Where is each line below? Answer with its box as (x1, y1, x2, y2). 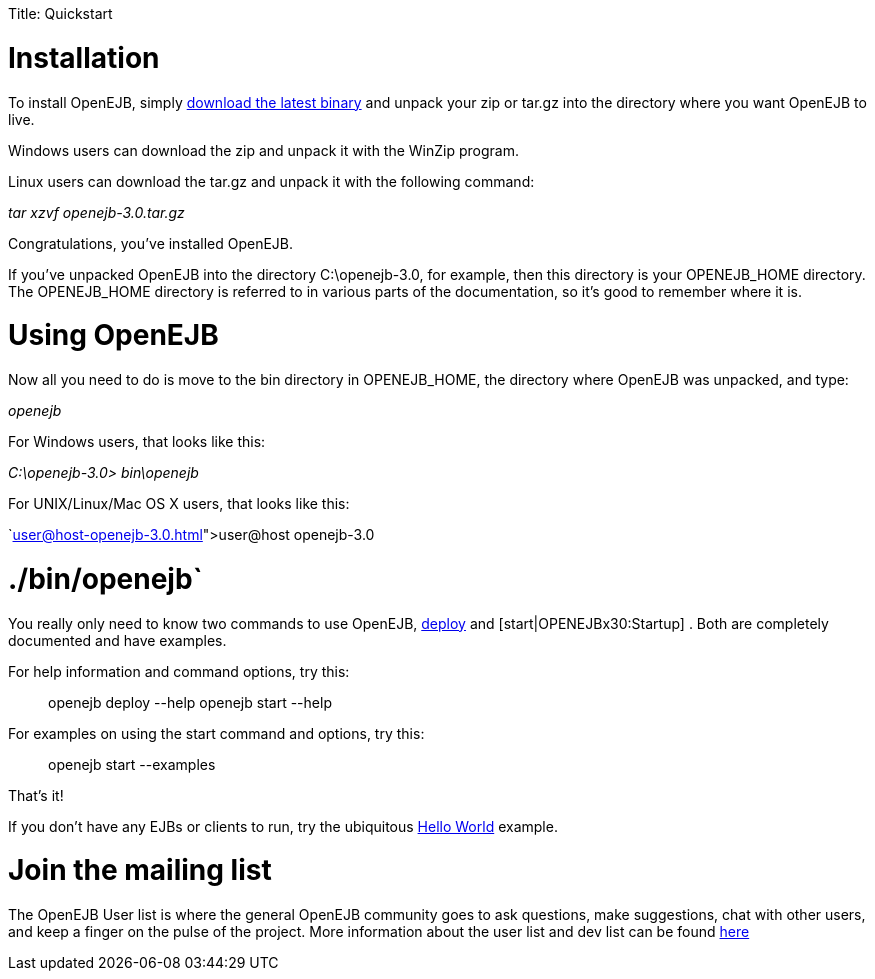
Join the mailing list (8, 853, 272, 888)
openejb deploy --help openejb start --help (48, 693, 332, 711)
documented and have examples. (8, 631, 227, 649)
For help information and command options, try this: (8, 662, 350, 680)
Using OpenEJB (8, 318, 219, 353)
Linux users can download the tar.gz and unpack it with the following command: (8, 172, 535, 190)
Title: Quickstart (8, 5, 113, 22)
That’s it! (8, 786, 64, 804)
